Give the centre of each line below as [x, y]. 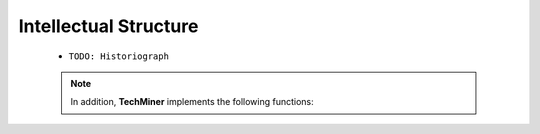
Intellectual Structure [108, 26]
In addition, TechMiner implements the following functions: [192, 102]
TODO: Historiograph [119, 56]
